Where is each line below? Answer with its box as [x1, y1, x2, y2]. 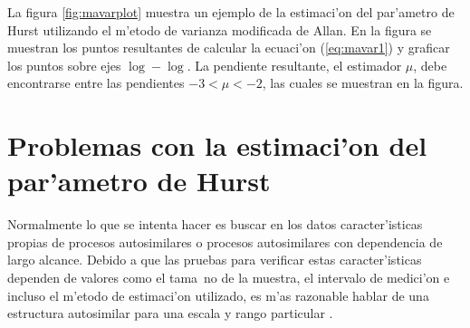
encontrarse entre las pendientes [7, 73, 185, 92]
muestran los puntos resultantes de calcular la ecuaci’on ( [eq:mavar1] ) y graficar [7, 38, 450, 57]
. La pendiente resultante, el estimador [187, 55, 402, 74]
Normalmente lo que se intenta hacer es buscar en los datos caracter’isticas [7, 215, 423, 234]
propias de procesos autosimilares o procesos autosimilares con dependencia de [7, 232, 443, 251]
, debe [413, 55, 447, 74]
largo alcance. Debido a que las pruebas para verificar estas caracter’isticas [7, 250, 422, 269]
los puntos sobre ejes [7, 55, 121, 74]
